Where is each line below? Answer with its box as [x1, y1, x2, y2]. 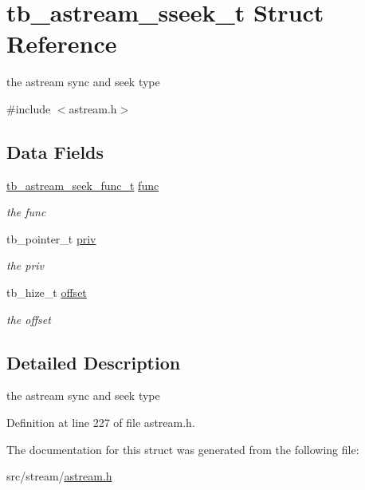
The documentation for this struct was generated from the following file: [6, 441, 359, 457]
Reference [6, 27, 117, 60]
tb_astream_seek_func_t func [6, 176, 159, 193]
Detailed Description [6, 350, 181, 374]
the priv [6, 257, 45, 274]
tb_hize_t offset [6, 284, 87, 301]
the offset [6, 310, 51, 327]
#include [6, 100, 51, 117]
